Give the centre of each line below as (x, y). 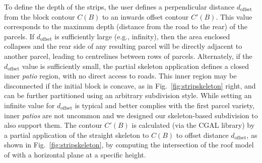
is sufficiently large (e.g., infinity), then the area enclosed (142, 36)
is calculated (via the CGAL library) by (193, 125)
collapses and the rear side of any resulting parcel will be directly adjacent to (123, 46)
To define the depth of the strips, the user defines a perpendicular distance (119, 7)
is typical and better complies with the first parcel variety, (165, 105)
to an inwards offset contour (145, 16)
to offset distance (202, 135)
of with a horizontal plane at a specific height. (75, 154)
